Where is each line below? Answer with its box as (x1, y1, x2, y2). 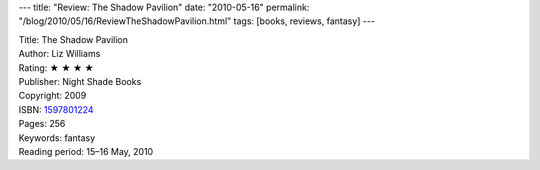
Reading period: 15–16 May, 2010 (18, 145, 154, 157)
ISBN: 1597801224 (18, 103, 94, 115)
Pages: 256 (18, 118, 66, 130)
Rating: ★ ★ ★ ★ (18, 61, 94, 74)
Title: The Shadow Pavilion (18, 33, 129, 45)
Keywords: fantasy (18, 131, 96, 144)
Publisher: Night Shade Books (18, 75, 142, 87)
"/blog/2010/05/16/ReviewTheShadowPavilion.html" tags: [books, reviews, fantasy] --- (18, 15, 375, 27)
